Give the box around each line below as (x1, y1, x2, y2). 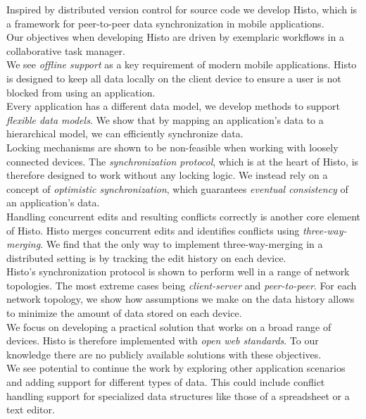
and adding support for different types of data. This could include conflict (6, 375, 325, 389)
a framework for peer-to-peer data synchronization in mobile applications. (6, 15, 324, 30)
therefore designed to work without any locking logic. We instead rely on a (6, 168, 328, 182)
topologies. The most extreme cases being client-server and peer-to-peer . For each (6, 277, 357, 292)
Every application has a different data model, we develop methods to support (6, 99, 340, 113)
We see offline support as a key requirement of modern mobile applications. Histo (6, 57, 357, 72)
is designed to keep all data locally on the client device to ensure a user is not (6, 70, 341, 85)
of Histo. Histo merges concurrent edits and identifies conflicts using (6, 223, 300, 237)
